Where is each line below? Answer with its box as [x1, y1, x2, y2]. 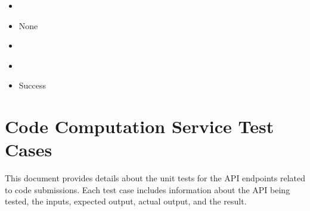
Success [18, 79, 46, 92]
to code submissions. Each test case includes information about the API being [5, 183, 290, 196]
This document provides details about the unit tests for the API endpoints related [5, 172, 306, 184]
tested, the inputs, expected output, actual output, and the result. [5, 195, 247, 207]
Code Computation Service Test [5, 114, 274, 138]
